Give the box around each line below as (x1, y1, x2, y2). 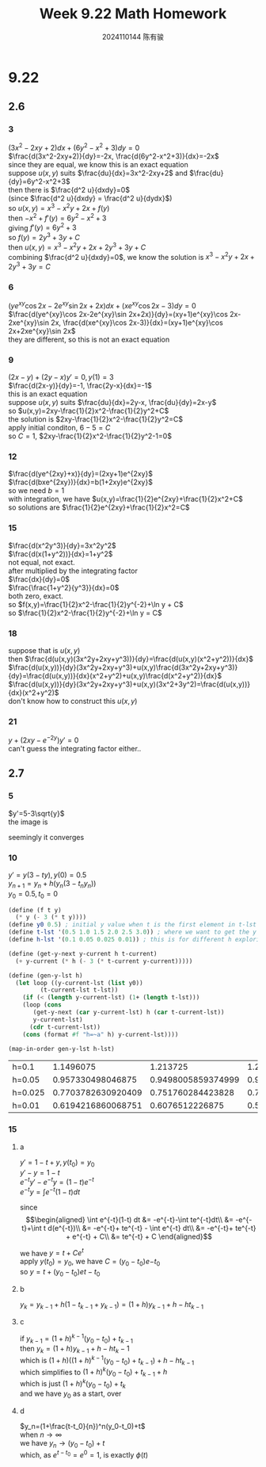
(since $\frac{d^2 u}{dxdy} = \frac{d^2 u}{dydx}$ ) (8, 193, 173, 203)
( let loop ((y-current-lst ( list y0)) (15, 979, 144, 987)
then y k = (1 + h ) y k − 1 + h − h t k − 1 (19, 1344, 131, 1355)
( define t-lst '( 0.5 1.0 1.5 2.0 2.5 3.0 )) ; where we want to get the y (8, 928, 257, 936)
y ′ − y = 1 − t (19, 1167, 61, 1177)
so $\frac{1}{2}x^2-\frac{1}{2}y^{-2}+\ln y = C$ (8, 608, 162, 617)
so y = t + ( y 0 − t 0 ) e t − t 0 (19, 1267, 101, 1278)
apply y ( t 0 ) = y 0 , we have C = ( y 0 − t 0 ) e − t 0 (19, 1257, 161, 1268)
